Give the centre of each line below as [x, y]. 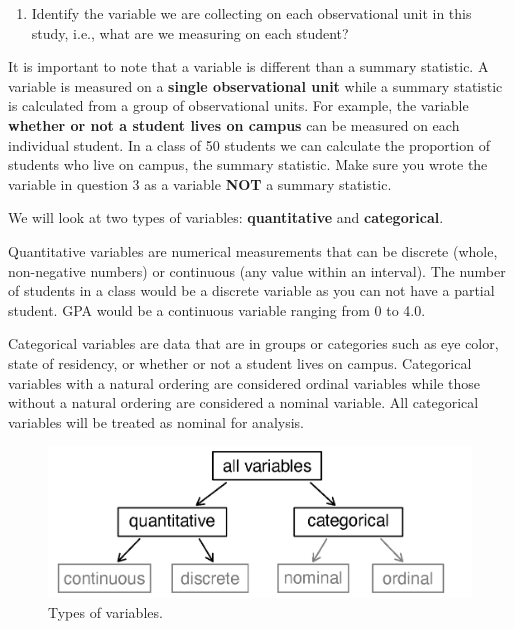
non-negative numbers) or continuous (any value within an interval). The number [257, 270]
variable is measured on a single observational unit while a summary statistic [255, 85]
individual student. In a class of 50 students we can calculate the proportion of [249, 144]
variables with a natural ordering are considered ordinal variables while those [244, 382]
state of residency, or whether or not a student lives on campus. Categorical [240, 362]
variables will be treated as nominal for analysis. [156, 421]
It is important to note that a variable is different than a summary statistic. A [248, 66]
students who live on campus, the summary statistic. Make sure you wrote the [248, 164]
